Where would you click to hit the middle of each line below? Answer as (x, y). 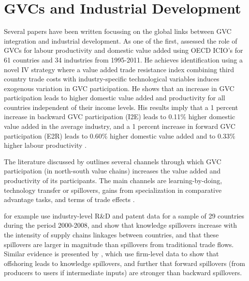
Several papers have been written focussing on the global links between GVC (118, 31)
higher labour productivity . (45, 145)
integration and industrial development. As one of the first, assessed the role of (121, 40)
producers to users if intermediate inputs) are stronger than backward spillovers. (123, 273)
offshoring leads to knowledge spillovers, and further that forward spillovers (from (124, 263)
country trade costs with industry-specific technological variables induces (112, 79)
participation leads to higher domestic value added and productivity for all (115, 98)
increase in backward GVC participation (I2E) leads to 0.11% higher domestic (120, 117)
